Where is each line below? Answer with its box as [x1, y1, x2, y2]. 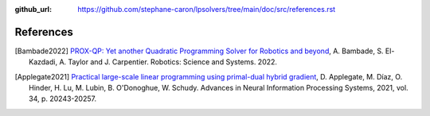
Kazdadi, [29, 57, 58, 67]
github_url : [14, 5, 52, 14]
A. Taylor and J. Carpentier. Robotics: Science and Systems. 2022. [59, 57, 278, 67]
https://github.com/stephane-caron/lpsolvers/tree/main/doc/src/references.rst [77, 5, 336, 14]
